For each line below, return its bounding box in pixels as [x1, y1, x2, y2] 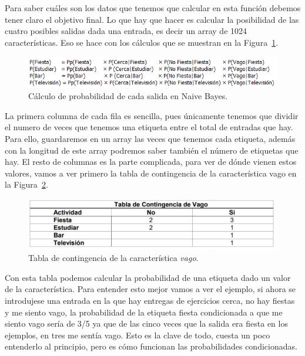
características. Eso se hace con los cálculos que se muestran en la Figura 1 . [5, 36, 279, 48]
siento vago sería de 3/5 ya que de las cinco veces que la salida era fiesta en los [5, 317, 288, 330]
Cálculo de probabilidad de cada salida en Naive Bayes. [28, 90, 228, 102]
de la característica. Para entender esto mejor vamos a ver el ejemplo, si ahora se [5, 283, 296, 295]
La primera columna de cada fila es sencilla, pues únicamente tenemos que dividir [5, 109, 299, 121]
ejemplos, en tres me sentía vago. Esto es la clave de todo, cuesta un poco [5, 328, 270, 341]
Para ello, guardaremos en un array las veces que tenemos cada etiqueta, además [5, 133, 296, 145]
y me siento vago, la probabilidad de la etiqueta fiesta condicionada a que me [5, 306, 283, 318]
